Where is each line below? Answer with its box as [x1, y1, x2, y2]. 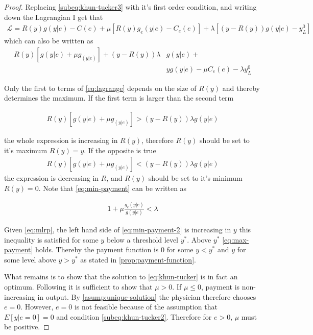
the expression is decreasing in [4, 173, 99, 183]
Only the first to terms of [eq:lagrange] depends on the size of [4, 82, 197, 93]
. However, [20, 301, 54, 312]
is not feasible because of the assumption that [74, 301, 218, 312]
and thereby [222, 82, 260, 93]
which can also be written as [4, 35, 93, 46]
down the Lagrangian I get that [4, 11, 103, 22]
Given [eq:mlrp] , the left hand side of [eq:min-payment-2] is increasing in [4, 224, 231, 235]
